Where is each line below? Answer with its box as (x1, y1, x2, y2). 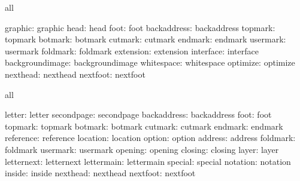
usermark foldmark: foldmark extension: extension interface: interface (5, 44, 259, 57)
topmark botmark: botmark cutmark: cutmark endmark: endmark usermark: (5, 33, 286, 45)
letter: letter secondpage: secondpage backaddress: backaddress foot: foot (5, 108, 272, 121)
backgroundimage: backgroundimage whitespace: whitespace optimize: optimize (5, 56, 295, 69)
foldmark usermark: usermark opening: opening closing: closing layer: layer (5, 143, 279, 155)
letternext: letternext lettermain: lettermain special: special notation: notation (5, 155, 291, 167)
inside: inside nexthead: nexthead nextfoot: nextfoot (5, 167, 196, 179)
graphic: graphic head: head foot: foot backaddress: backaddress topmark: (5, 21, 275, 33)
